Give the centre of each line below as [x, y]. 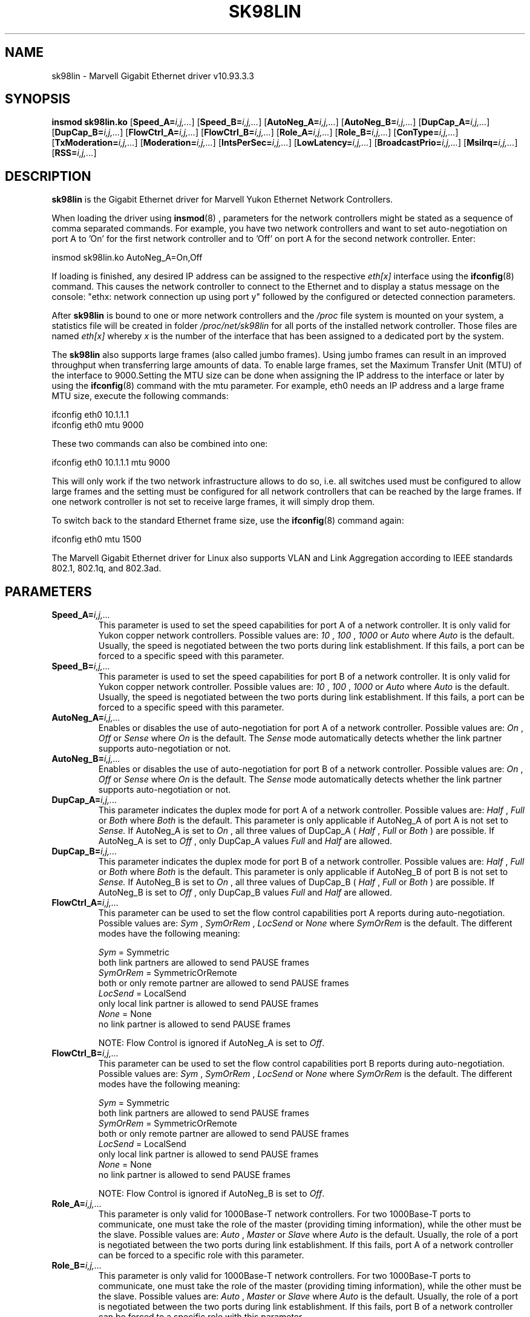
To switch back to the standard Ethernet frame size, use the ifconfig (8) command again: [228, 521]
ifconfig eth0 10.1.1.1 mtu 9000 [111, 463]
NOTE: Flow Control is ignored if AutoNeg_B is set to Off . [211, 1194]
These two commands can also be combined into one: [160, 444]
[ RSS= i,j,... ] [74, 153]
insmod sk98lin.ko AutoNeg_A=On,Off [127, 258]
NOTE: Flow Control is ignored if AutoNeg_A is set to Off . [211, 1043]
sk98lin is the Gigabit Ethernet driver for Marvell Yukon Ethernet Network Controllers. [222, 200]
